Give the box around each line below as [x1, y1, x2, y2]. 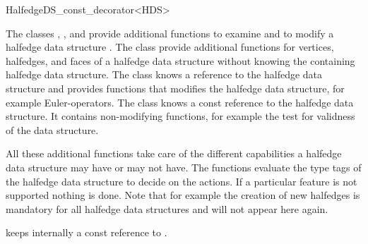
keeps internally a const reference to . [6, 225, 167, 240]
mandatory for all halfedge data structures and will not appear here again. [6, 201, 328, 216]
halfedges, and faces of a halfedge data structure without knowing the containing [6, 53, 355, 68]
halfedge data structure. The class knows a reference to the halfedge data [6, 67, 323, 82]
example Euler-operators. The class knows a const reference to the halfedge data [6, 94, 354, 109]
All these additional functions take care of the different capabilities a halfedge [6, 146, 342, 161]
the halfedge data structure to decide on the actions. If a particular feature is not [6, 173, 357, 188]
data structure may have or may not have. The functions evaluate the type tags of [6, 159, 362, 174]
